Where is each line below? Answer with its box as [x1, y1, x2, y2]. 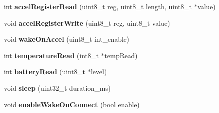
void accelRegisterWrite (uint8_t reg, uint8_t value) [4, 17, 170, 28]
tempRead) [104, 50, 138, 60]
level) [91, 66, 107, 77]
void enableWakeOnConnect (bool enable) [4, 99, 140, 109]
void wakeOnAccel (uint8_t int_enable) [4, 34, 129, 44]
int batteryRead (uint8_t [4, 66, 86, 77]
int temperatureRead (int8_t [4, 50, 99, 60]
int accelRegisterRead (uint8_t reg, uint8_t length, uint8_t [4, 1, 192, 11]
